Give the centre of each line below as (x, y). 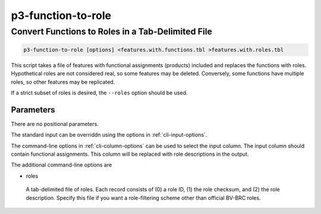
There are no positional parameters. (55, 124)
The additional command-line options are (62, 165)
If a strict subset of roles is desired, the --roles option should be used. (99, 93)
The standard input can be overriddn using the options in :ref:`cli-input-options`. (109, 135)
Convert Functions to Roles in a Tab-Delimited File (111, 32)
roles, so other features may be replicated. (63, 82)
